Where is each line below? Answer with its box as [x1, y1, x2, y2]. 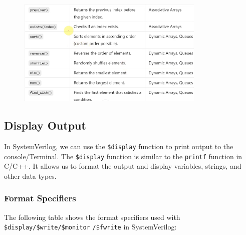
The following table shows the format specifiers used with [4, 211, 180, 222]
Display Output [4, 117, 86, 133]
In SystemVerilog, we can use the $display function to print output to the [4, 141, 233, 151]
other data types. [4, 170, 57, 181]
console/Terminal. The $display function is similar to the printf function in [4, 151, 242, 161]
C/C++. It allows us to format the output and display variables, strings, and [4, 161, 241, 171]
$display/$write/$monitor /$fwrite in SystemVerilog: [4, 221, 177, 232]
